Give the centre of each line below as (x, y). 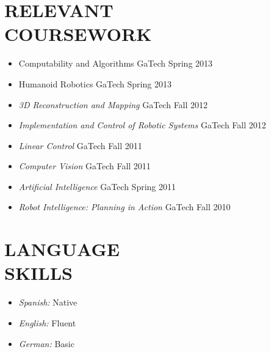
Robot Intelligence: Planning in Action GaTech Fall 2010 (125, 207)
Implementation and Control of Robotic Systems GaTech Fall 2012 (142, 125)
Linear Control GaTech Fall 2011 (80, 145)
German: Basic (46, 343)
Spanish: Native (48, 302)
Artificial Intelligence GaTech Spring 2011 (97, 186)
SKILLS (38, 273)
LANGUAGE (62, 249)
